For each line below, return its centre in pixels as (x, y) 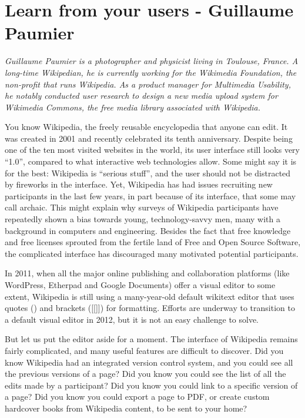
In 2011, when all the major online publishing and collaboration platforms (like (147, 273)
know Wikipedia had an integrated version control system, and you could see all (149, 362)
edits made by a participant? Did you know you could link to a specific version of (151, 385)
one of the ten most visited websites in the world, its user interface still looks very (152, 150)
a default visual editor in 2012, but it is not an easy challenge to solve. (132, 319)
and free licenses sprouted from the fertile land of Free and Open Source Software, (153, 242)
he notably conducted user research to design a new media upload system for (141, 96)
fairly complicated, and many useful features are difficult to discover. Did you (144, 350)
